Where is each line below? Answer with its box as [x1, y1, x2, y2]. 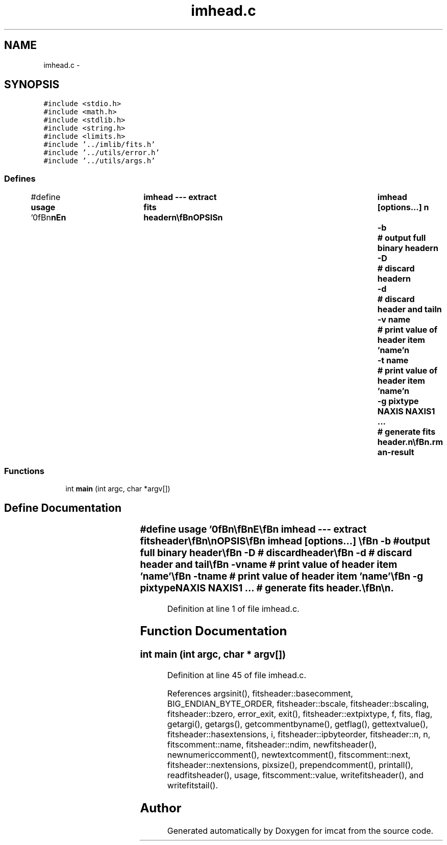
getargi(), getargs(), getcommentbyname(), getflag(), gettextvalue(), [167, 719, 428, 730]
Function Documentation [140, 624, 287, 639]
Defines [4, 173, 36, 184]
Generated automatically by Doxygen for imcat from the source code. [167, 825, 434, 836]
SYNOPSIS [4, 78, 60, 91]
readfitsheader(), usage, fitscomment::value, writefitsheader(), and [167, 770, 424, 781]
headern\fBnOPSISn [143, 212, 223, 223]
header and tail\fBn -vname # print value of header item [140, 558, 398, 570]
